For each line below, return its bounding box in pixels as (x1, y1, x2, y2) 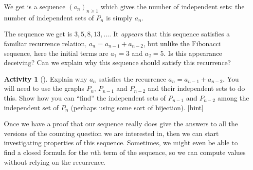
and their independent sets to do (147, 83, 245, 93)
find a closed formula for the (4, 147, 89, 157)
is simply (106, 12, 133, 22)
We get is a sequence (4, 1, 66, 11)
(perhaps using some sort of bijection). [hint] (71, 102, 204, 112)
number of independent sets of (4, 12, 94, 22)
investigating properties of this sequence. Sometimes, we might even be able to (4, 137, 238, 148)
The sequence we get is (4, 29, 72, 39)
